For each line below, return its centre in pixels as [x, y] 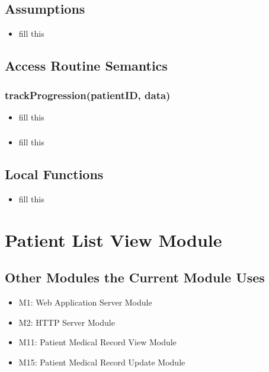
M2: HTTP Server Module [67, 322]
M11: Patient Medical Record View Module [97, 342]
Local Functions [54, 174]
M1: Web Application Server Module [85, 302]
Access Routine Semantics [86, 66]
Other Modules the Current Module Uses [135, 277]
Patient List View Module [113, 239]
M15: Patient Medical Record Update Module [102, 362]
